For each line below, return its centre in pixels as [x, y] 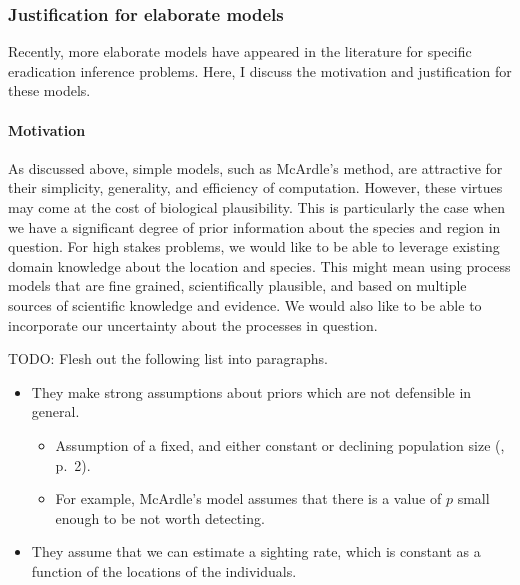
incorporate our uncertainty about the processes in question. [193, 324]
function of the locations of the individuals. [164, 570]
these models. [49, 90]
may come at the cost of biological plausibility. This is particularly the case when [257, 206]
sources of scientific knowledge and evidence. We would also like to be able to [245, 304]
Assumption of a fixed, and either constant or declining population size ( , [280, 444]
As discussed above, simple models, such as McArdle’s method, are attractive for [255, 167]
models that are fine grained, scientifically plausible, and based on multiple [237, 285]
